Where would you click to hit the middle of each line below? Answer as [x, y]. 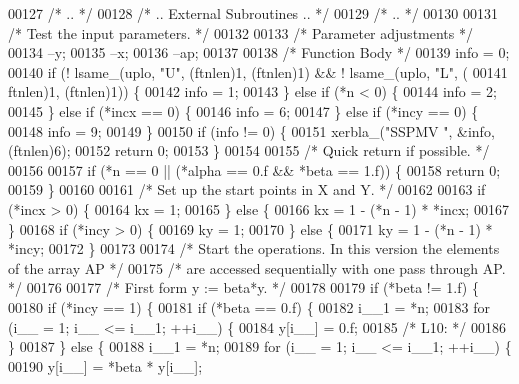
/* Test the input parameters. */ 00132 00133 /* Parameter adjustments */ [240, 32]
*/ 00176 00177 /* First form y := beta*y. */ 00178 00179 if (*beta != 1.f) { [243, 287]
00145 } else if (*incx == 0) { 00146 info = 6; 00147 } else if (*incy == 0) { [243, 110]
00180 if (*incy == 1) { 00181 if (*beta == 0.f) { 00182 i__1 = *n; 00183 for [249, 306]
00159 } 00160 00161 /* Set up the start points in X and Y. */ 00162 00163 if [247, 189]
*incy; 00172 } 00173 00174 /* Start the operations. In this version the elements [254, 248]
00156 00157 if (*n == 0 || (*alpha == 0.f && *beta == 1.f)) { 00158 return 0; [254, 169]
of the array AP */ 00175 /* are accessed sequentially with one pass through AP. [257, 267]
